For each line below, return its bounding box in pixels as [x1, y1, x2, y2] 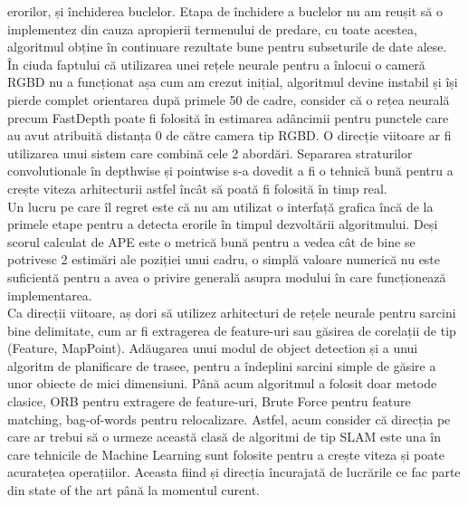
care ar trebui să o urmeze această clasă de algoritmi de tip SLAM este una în [7, 427, 441, 446]
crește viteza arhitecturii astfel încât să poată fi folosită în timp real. [7, 178, 387, 197]
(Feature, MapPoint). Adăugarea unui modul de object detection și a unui [7, 338, 418, 357]
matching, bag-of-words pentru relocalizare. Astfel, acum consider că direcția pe [7, 409, 451, 428]
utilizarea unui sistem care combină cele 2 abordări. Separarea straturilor [7, 143, 413, 162]
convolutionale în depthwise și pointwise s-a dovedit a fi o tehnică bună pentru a [7, 161, 454, 180]
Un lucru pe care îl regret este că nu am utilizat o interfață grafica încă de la [7, 196, 434, 215]
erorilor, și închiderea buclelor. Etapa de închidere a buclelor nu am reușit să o [7, 2, 444, 20]
